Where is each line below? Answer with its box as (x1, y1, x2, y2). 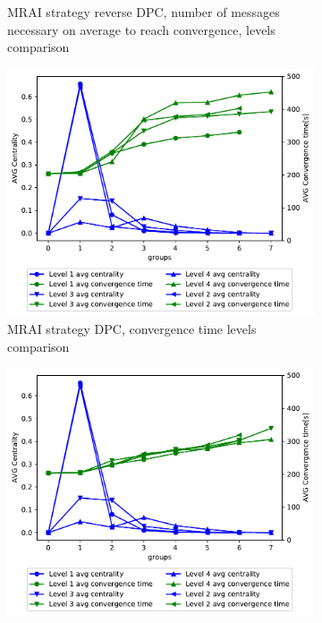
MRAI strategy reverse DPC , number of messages (7, 3, 280, 21)
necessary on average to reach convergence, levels (7, 20, 275, 38)
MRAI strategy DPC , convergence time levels (7, 319, 257, 337)
